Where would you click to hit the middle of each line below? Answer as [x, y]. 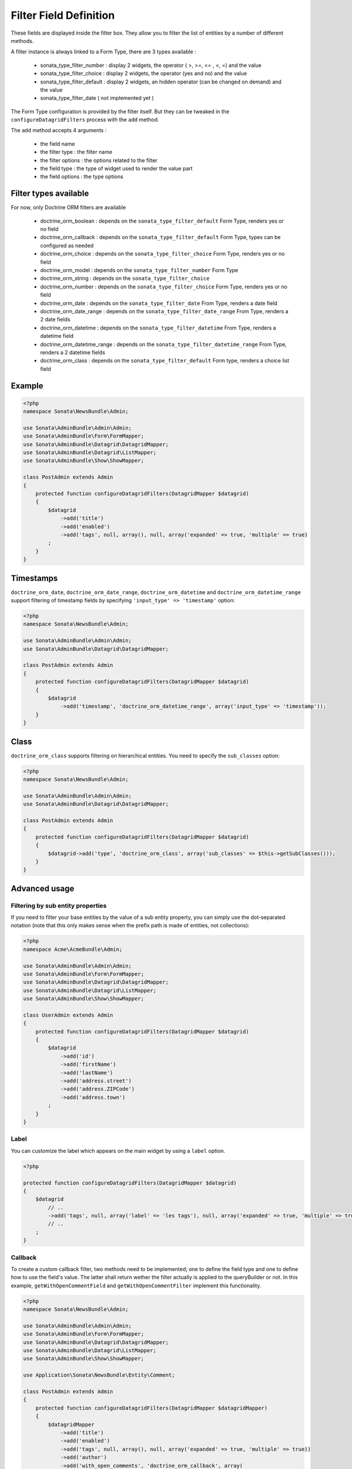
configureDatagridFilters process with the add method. [85, 120]
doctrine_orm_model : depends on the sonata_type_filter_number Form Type [139, 270]
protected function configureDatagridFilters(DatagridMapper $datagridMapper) [152, 1408]
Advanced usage [43, 888]
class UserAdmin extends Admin [68, 1015]
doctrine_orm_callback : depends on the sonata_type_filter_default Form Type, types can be [160, 237]
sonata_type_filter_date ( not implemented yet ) [97, 98]
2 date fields [55, 320]
